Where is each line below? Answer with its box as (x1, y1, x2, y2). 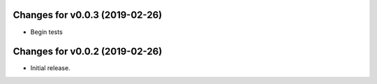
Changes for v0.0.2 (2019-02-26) (13, 46, 163, 58)
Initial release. (30, 64, 71, 72)
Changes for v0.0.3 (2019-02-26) (13, 9, 163, 21)
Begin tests (30, 28, 63, 36)
